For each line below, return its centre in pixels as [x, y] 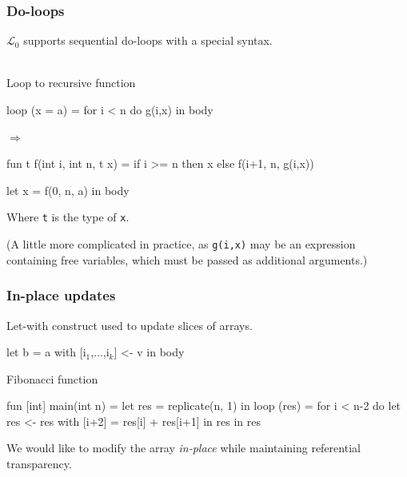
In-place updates [61, 295]
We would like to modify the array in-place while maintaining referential [184, 448]
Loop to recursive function [71, 83]
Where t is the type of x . [68, 217]
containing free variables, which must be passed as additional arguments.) [187, 259]
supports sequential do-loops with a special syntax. [148, 40]
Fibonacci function [52, 378]
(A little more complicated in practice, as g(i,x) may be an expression [181, 244]
